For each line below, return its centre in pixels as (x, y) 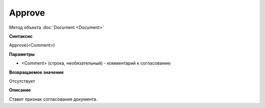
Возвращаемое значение (36, 72)
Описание (20, 90)
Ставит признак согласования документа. (53, 99)
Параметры (22, 54)
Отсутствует (22, 81)
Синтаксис (21, 36)
